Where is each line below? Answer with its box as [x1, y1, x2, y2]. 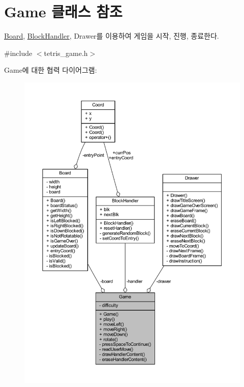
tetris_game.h [44, 47, 88, 58]
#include [4, 47, 33, 58]
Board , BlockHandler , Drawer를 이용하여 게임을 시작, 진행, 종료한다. [4, 31, 219, 41]
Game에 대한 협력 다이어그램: [4, 65, 97, 75]
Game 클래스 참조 [4, 1, 123, 22]
